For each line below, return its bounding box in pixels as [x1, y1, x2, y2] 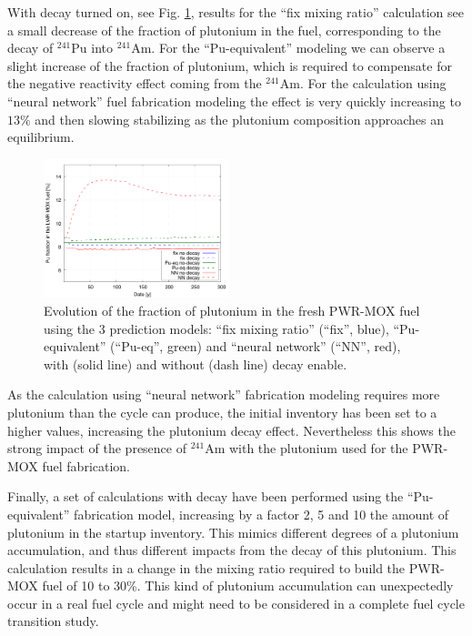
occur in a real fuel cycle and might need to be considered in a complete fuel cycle [7, 593, 465, 612]
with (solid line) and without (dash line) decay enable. [44, 354, 347, 373]
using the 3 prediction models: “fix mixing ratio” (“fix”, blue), [44, 318, 389, 338]
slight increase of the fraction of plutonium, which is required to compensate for [7, 56, 452, 75]
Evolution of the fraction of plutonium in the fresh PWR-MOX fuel [44, 300, 420, 319]
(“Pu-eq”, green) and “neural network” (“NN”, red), [110, 337, 401, 356]
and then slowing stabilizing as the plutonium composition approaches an [35, 109, 444, 128]
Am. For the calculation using [279, 74, 447, 93]
